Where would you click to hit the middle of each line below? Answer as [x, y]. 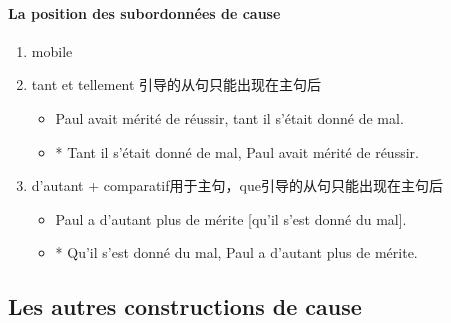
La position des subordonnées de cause [144, 12]
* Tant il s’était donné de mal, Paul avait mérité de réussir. [237, 151]
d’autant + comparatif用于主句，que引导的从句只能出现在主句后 [237, 185]
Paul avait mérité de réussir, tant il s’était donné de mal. [229, 117]
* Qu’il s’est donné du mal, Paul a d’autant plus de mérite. [236, 252]
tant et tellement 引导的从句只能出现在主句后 [176, 84]
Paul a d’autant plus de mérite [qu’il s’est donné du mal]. [231, 218]
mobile [52, 50]
